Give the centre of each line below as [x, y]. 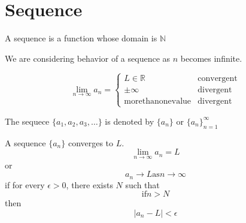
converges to [91, 142]
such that [142, 184]
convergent [218, 78]
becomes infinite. [211, 58]
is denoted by [130, 121]
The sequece [27, 121]
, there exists [89, 184]
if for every [25, 184]
